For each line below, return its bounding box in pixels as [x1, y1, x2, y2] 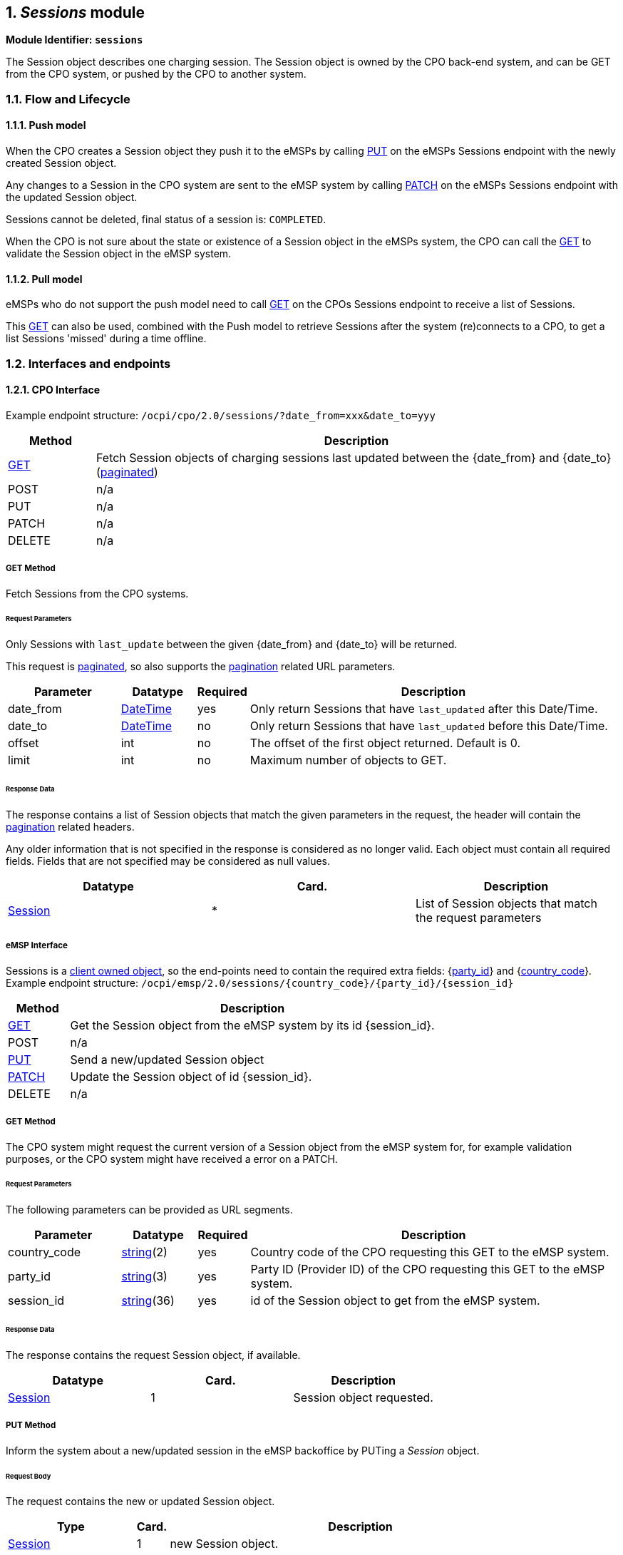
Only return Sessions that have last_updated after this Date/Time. [249, 702, 598, 717]
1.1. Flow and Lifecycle [6, 91, 130, 106]
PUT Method [6, 1420, 56, 1431]
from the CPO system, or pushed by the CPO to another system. [6, 68, 307, 81]
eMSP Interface [6, 940, 68, 951]
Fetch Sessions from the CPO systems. [6, 587, 189, 600]
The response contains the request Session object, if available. [6, 1348, 301, 1361]
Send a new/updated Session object [70, 1052, 264, 1067]
